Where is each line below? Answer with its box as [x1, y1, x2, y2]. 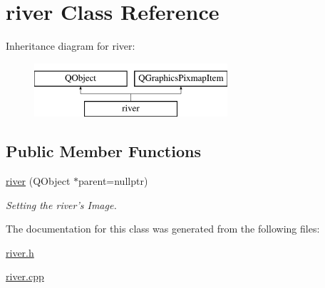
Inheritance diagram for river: [6, 38, 135, 53]
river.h [6, 245, 34, 260]
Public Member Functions [6, 140, 201, 162]
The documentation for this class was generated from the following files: [6, 221, 320, 236]
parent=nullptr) [78, 174, 148, 188]
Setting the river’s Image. [6, 197, 117, 212]
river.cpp [6, 269, 44, 284]
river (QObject [6, 174, 71, 188]
